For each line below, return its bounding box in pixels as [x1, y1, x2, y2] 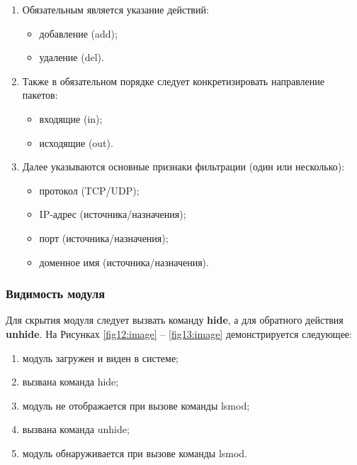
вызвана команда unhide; [22, 422, 130, 437]
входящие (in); [39, 111, 103, 126]
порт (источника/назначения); [39, 230, 169, 245]
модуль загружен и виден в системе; [22, 350, 179, 365]
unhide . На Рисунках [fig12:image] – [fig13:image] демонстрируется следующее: [6, 326, 352, 341]
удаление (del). [39, 50, 104, 65]
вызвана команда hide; [22, 374, 119, 389]
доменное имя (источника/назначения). [39, 254, 209, 269]
